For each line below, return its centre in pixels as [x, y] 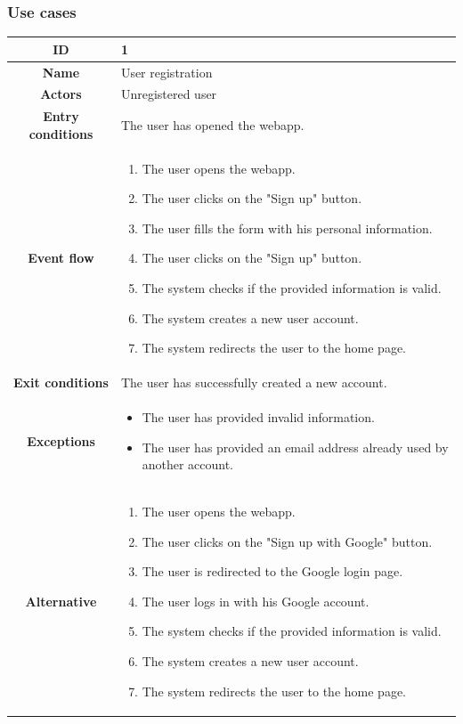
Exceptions [61, 440]
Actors [61, 94]
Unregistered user [169, 94]
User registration [167, 72]
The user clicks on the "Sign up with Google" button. [287, 541]
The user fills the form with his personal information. [287, 228]
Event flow [61, 258]
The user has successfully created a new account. [254, 382]
